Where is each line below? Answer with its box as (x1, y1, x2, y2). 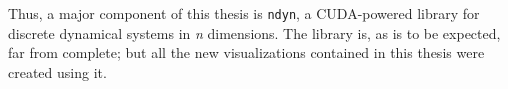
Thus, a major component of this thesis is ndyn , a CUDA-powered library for (8, 3, 480, 23)
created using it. (8, 61, 107, 82)
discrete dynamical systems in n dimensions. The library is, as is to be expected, (8, 22, 501, 43)
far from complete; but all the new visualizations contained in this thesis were (8, 42, 485, 63)
